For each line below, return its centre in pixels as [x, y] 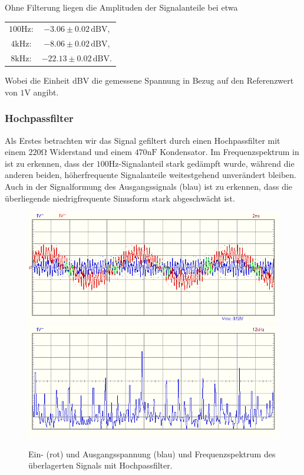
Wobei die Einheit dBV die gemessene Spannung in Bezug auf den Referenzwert [149, 80]
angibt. [46, 92]
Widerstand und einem [91, 152]
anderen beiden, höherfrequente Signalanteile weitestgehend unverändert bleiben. [151, 175]
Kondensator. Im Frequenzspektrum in [229, 152]
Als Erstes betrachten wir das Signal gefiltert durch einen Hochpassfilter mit [143, 140]
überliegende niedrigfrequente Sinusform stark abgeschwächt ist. [120, 198]
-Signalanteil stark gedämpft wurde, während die [206, 163]
